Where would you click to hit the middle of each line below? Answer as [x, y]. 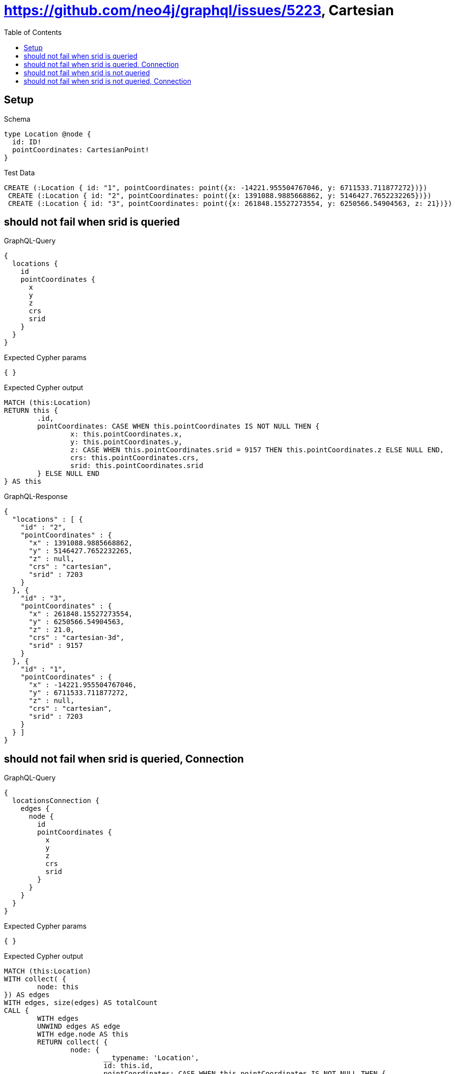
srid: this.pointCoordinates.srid [137, 466]
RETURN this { [31, 411]
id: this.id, [129, 1066]
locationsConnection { [56, 801]
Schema [17, 119]
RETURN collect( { [72, 1042]
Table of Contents [33, 32]
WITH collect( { [35, 979]
